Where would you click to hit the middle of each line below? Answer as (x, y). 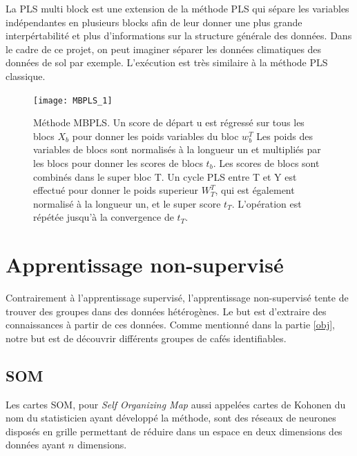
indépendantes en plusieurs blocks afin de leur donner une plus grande (154, 22)
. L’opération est (267, 203)
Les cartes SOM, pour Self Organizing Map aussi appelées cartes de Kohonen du (176, 404)
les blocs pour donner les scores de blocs (118, 163)
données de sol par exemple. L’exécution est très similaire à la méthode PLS (167, 62)
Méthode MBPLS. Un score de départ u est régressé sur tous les (169, 122)
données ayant (36, 445)
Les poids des (284, 136)
